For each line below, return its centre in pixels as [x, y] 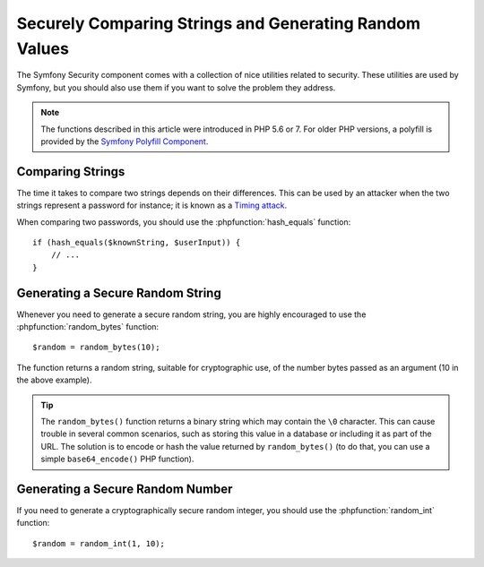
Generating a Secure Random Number [125, 489]
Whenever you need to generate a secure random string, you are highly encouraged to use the [191, 314]
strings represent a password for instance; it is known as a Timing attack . [152, 205]
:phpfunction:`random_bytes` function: [88, 327]
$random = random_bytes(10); [96, 348]
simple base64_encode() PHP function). [117, 459]
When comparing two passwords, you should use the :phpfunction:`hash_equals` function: [184, 222]
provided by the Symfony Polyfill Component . [125, 141]
